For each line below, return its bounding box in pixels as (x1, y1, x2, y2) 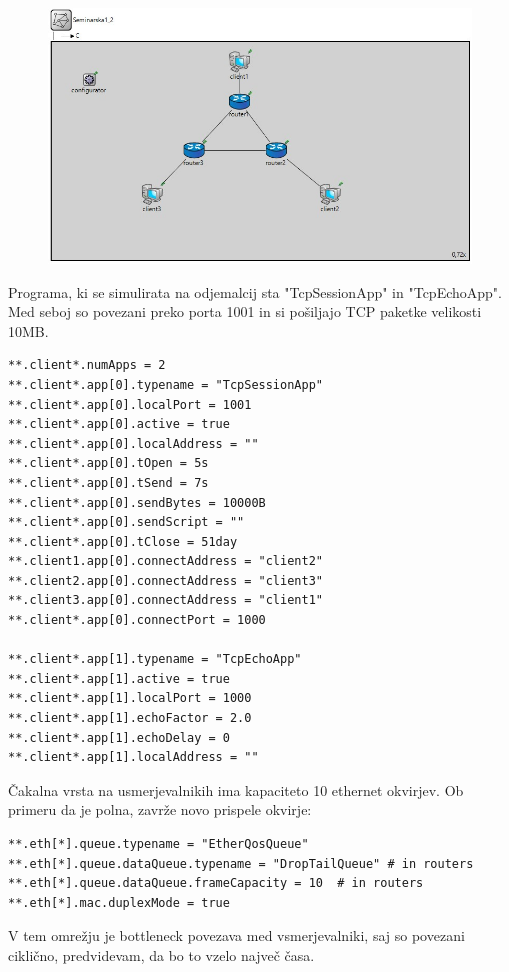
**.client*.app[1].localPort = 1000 (8, 691, 252, 706)
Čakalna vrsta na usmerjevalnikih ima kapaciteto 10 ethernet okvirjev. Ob (8, 779, 464, 800)
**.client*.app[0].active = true (8, 417, 230, 432)
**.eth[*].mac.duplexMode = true (8, 895, 230, 910)
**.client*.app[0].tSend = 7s (8, 475, 209, 490)
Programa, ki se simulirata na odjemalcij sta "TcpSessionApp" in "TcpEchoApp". (8, 281, 502, 302)
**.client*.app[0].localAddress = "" (8, 436, 259, 451)
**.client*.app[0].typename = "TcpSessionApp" (8, 377, 323, 392)
